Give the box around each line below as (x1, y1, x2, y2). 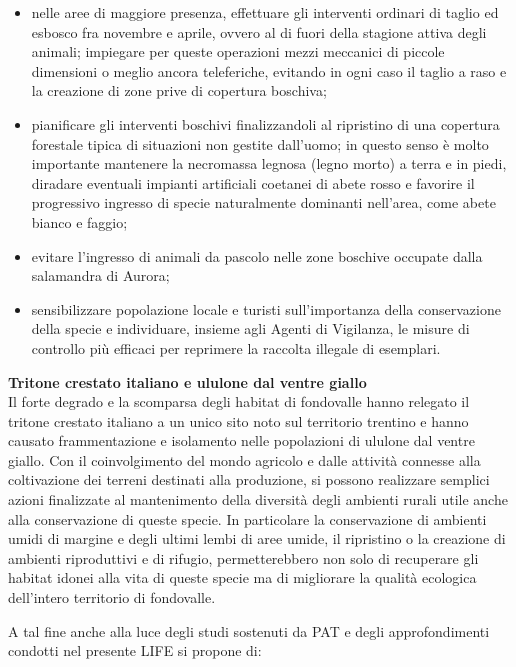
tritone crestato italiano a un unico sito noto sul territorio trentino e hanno (8, 410, 469, 431)
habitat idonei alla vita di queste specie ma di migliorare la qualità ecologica (8, 567, 477, 588)
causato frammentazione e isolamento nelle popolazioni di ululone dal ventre (8, 430, 475, 451)
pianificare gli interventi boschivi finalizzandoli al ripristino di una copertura (31, 113, 500, 134)
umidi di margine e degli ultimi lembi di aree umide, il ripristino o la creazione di (8, 528, 506, 549)
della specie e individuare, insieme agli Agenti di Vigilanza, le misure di (31, 318, 470, 339)
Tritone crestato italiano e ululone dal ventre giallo (8, 371, 367, 392)
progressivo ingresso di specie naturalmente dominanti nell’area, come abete (31, 192, 496, 213)
